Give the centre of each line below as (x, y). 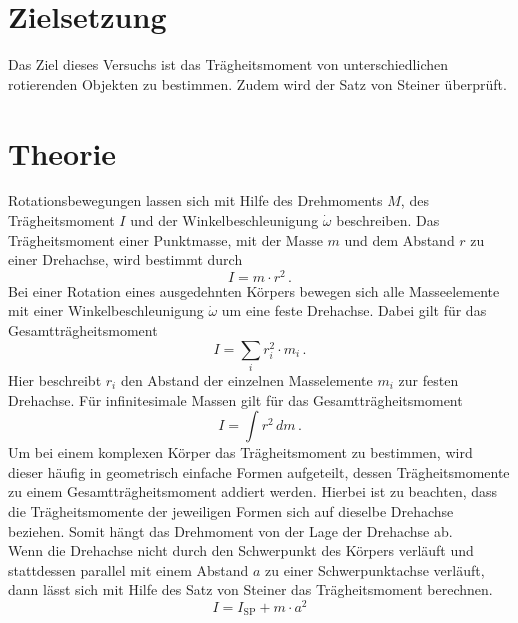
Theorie (62, 152)
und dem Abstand (399, 239)
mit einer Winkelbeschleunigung (106, 310)
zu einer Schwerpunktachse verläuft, (375, 569)
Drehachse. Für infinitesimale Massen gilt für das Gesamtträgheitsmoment (235, 399)
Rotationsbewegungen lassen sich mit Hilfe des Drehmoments (195, 200)
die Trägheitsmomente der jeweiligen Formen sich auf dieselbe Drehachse (231, 510)
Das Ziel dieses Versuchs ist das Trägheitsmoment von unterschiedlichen (228, 64)
